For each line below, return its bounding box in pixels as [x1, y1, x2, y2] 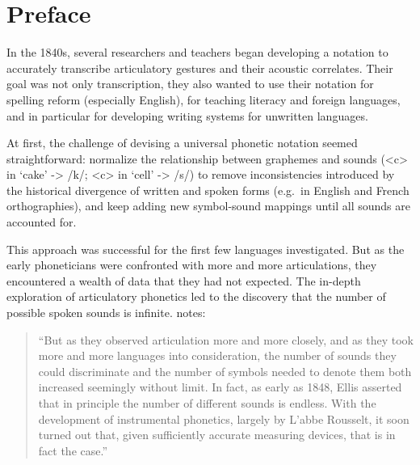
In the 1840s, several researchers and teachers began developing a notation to [6, 44, 388, 61]
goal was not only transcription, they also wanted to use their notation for [6, 75, 374, 92]
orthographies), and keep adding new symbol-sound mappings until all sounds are [6, 197, 410, 214]
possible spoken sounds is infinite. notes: [6, 304, 206, 321]
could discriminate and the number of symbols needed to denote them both [38, 362, 412, 379]
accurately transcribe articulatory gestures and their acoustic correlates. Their [6, 59, 393, 76]
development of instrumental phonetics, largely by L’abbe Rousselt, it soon [38, 410, 409, 427]
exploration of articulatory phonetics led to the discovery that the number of [6, 288, 386, 305]
